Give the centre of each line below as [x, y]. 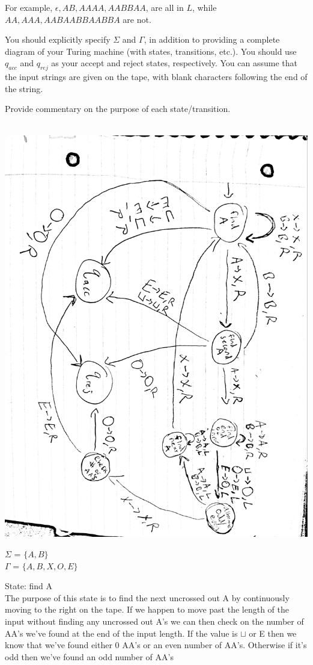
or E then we [273, 633]
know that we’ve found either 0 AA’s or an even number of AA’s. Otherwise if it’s [156, 645]
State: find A [29, 586]
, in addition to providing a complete [212, 39]
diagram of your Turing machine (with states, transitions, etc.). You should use [151, 51]
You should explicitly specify [58, 39]
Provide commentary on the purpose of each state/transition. [118, 109]
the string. [24, 88]
